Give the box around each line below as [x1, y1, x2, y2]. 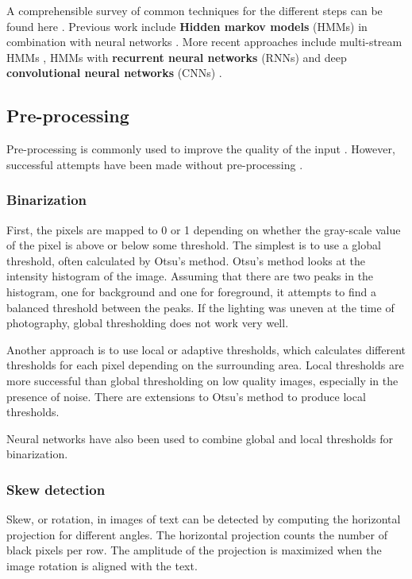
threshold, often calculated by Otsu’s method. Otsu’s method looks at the [6, 252, 366, 268]
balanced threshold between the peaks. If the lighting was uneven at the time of [6, 299, 395, 315]
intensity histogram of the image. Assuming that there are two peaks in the [6, 268, 374, 284]
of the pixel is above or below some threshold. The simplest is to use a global [6, 237, 381, 253]
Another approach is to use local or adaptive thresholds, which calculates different [6, 341, 406, 357]
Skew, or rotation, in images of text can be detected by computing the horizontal [6, 511, 401, 527]
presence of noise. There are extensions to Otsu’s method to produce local [6, 388, 366, 404]
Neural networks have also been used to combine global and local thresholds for [6, 430, 394, 446]
